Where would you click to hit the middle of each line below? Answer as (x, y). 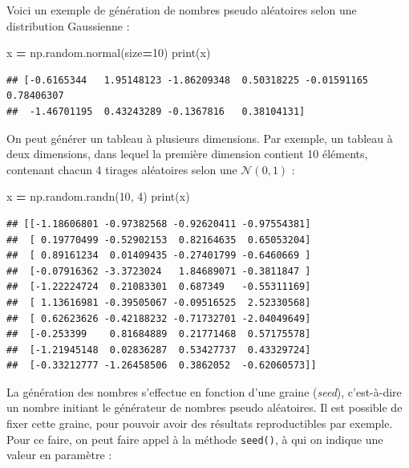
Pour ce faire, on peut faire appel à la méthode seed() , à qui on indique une (195, 439)
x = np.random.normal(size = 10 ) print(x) (109, 53)
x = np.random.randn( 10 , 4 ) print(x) (98, 196)
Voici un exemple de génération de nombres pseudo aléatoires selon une (182, 10)
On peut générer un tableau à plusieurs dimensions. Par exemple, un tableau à (200, 138)
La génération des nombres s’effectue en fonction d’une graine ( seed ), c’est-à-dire (204, 391)
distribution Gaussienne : (68, 25)
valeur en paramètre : (59, 455)
